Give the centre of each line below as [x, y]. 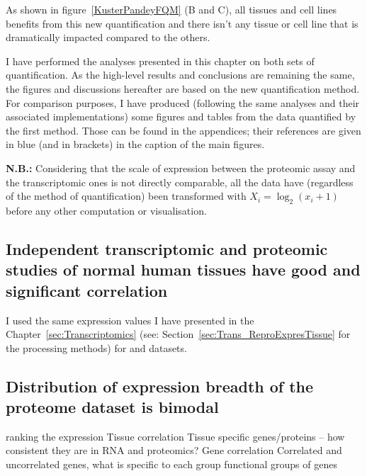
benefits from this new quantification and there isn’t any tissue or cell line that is [182, 23]
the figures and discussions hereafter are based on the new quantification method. [183, 88]
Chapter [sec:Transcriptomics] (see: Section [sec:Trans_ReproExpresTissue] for [178, 334]
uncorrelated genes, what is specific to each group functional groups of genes [171, 464]
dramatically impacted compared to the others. [108, 37]
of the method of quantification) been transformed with [126, 196]
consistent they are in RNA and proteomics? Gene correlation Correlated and [174, 450]
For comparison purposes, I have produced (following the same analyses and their [183, 102]
